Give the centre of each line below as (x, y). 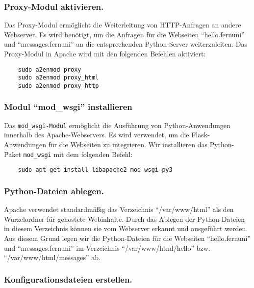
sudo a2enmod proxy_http (58, 86)
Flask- (201, 135)
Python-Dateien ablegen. (54, 191)
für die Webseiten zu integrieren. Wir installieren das (128, 144)
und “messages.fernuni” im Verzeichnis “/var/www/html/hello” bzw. (107, 248)
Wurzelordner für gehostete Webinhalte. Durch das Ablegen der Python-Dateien (125, 219)
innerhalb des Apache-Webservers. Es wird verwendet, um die (97, 135)
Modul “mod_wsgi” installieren (68, 107)
